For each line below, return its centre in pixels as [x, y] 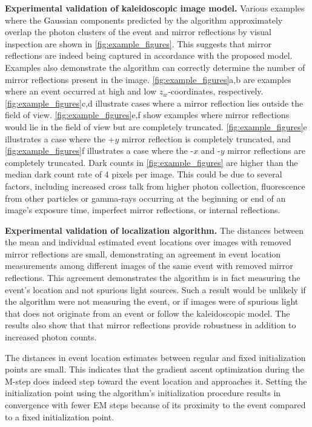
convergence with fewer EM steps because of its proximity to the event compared [155, 405]
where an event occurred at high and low [81, 91]
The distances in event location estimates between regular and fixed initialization [155, 357]
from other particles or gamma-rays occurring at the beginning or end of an [145, 198]
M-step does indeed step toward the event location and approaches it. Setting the [156, 381]
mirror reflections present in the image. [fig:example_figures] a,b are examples [148, 79]
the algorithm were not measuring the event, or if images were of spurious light [152, 301]
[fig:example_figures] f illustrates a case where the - [99, 151]
